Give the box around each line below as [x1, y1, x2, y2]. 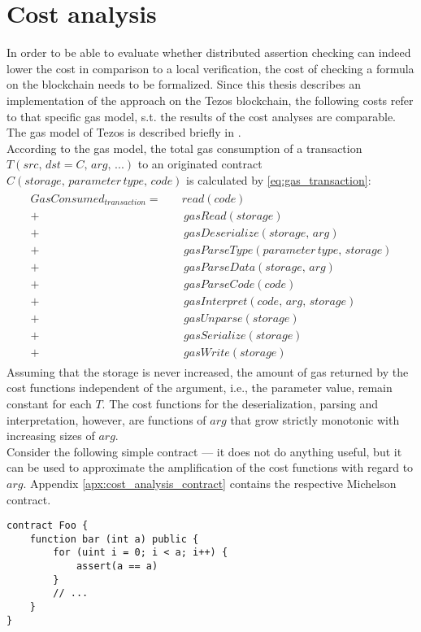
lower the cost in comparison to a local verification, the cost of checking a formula [7, 59, 414, 76]
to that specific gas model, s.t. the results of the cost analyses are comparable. [7, 107, 397, 124]
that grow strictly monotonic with [230, 411, 400, 428]
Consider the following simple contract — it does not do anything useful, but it [7, 442, 402, 460]
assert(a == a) [76, 560, 158, 573]
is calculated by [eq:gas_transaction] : [186, 171, 371, 188]
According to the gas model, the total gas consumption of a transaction [7, 139, 362, 156]
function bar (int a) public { [29, 533, 199, 545]
